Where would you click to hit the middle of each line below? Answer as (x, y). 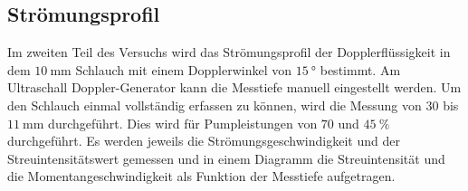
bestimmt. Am (360, 69)
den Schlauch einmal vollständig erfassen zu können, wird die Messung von (215, 105)
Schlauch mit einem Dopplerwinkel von (184, 69)
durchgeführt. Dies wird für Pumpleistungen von (183, 123)
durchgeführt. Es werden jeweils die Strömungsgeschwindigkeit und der (204, 141)
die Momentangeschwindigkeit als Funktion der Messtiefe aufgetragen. (201, 176)
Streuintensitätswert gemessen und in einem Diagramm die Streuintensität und (226, 158)
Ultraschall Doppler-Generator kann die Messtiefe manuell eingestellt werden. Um (234, 87)
